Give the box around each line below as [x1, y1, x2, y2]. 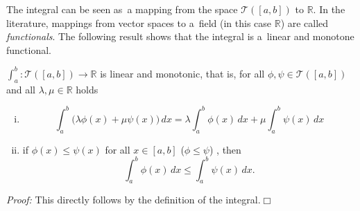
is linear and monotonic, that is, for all [100, 66, 265, 80]
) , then [209, 142, 241, 156]
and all [6, 82, 36, 96]
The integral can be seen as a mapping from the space [6, 2, 238, 16]
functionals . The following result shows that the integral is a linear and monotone [6, 29, 354, 44]
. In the [313, 2, 345, 16]
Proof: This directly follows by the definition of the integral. [6, 192, 261, 207]
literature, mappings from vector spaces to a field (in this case [6, 15, 272, 30]
